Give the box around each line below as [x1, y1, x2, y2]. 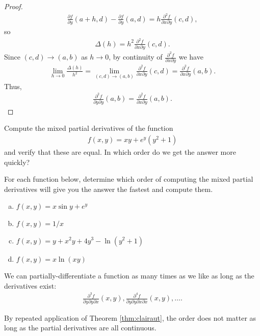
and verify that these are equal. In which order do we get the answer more [4, 146, 236, 157]
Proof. [4, 1, 23, 11]
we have [178, 51, 203, 62]
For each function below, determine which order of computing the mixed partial [4, 174, 253, 184]
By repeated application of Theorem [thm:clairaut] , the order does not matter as [4, 312, 256, 323]
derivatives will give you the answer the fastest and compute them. [4, 183, 213, 194]
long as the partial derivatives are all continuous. [4, 322, 157, 333]
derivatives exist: [4, 280, 57, 291]
